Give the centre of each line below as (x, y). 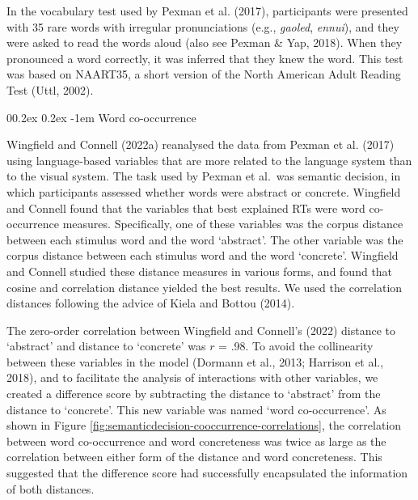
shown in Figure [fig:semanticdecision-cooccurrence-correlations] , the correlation (204, 425)
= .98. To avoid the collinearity (296, 346)
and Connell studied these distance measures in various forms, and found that (200, 271)
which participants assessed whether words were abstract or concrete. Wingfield (204, 191)
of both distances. (51, 488)
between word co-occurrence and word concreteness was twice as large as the (196, 441)
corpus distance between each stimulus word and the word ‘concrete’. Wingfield (203, 255)
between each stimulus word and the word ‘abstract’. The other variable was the (205, 239)
